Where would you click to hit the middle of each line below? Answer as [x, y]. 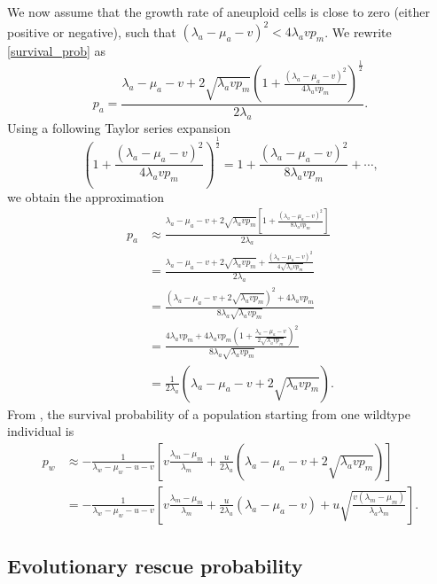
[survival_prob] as [57, 51]
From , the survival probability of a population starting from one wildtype [209, 413]
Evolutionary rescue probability [155, 566]
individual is [41, 431]
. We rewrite [358, 31]
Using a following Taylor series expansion [119, 127]
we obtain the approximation [86, 196]
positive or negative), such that [92, 31]
